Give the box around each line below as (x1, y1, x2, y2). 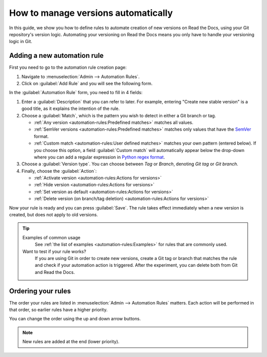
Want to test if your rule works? (22, 248, 87, 255)
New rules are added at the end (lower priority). (22, 339, 120, 345)
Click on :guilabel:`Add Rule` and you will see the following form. (21, 81, 153, 87)
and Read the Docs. (35, 269, 75, 275)
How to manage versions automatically (9, 7, 173, 18)
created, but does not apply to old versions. (9, 212, 98, 218)
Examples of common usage (22, 234, 81, 240)
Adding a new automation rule (9, 51, 104, 60)
